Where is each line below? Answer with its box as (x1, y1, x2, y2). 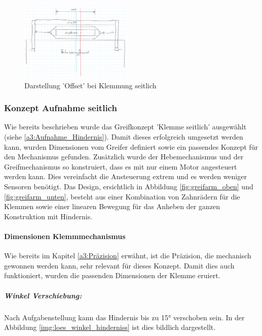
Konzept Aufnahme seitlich (4, 102, 117, 114)
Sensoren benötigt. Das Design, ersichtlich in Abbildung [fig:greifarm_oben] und (4, 181, 253, 192)
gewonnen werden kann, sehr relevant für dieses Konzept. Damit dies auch (4, 260, 235, 271)
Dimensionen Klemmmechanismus (4, 231, 126, 241)
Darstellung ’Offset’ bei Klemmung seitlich (24, 80, 157, 90)
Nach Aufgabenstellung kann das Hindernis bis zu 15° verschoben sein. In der (4, 312, 245, 322)
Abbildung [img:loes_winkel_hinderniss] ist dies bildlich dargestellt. (4, 322, 216, 332)
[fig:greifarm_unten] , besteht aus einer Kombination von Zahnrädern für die (4, 191, 240, 201)
